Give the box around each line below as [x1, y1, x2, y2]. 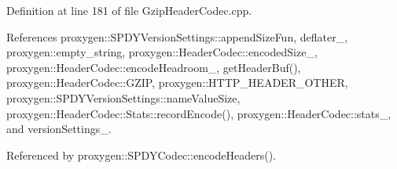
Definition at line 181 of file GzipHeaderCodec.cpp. [6, 2, 252, 18]
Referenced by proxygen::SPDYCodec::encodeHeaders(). [6, 146, 277, 163]
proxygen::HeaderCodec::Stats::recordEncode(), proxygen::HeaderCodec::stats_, [6, 105, 391, 121]
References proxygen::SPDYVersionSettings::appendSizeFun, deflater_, [6, 28, 348, 45]
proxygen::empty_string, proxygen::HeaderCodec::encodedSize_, [6, 44, 318, 60]
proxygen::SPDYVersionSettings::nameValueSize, [6, 89, 241, 106]
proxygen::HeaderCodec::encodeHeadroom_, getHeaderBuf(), [6, 59, 301, 75]
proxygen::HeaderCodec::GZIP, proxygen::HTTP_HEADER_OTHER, [6, 74, 348, 91]
